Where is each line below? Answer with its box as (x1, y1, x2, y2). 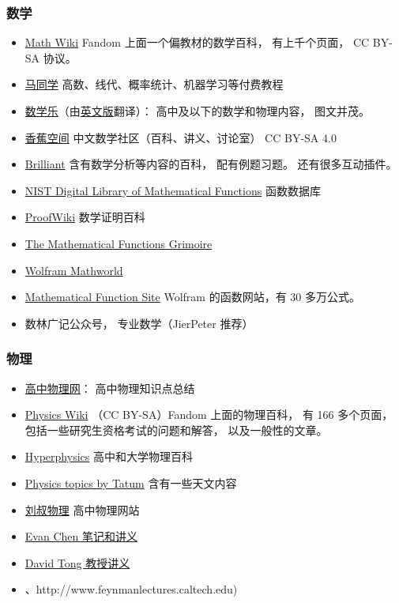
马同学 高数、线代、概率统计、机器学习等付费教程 (24, 76, 284, 92)
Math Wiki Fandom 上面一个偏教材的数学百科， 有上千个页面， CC (24, 34, 370, 51)
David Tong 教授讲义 (24, 554, 130, 571)
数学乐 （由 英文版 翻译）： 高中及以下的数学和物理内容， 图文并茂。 (24, 103, 371, 119)
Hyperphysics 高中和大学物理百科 (24, 448, 193, 465)
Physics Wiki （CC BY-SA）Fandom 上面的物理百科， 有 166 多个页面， (24, 406, 393, 423)
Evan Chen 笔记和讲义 (24, 528, 137, 545)
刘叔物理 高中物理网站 (24, 501, 140, 518)
